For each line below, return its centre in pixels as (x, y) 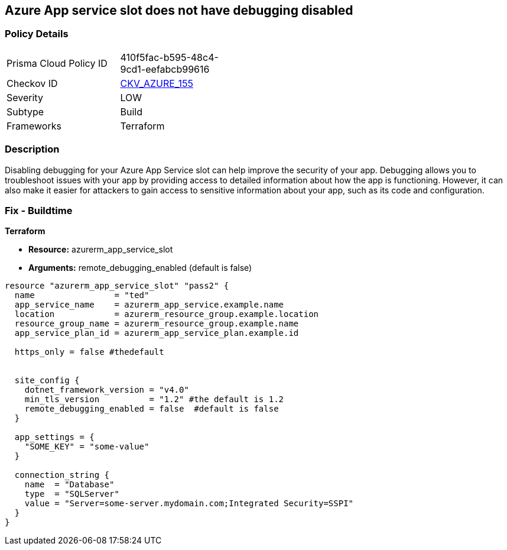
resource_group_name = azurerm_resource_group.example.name (157, 324)
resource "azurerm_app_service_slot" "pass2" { (117, 286)
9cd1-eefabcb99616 (165, 69)
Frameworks (34, 126)
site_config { (47, 381)
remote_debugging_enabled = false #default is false (152, 409)
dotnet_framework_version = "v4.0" (107, 390)
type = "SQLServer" (72, 494)
